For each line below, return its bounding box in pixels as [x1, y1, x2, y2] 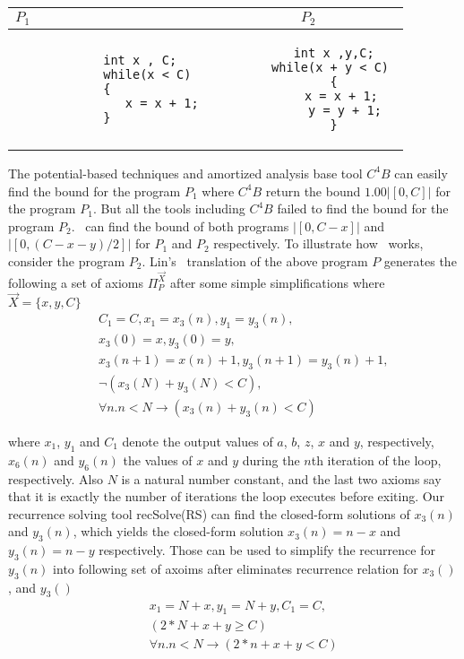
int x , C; [103, 52, 177, 67]
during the [242, 450, 300, 469]
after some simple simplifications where [169, 273, 385, 291]
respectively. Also [8, 469, 103, 488]
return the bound [265, 181, 361, 200]
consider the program [8, 251, 125, 270]
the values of [123, 450, 193, 469]
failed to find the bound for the [277, 199, 449, 218]
